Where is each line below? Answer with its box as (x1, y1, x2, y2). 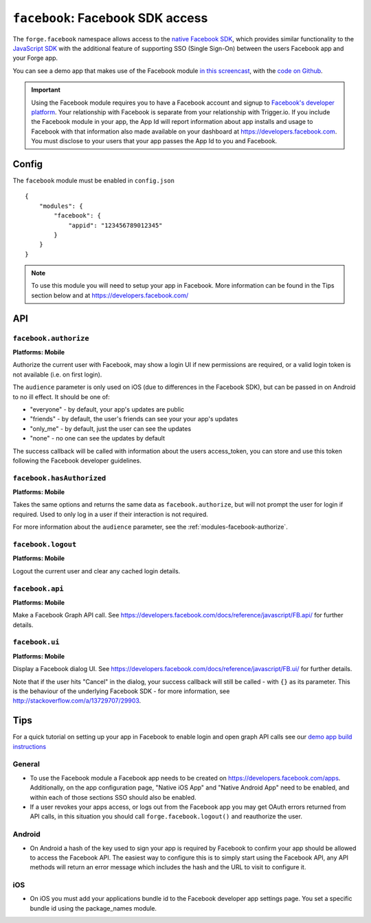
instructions (12, 742, 47, 750)
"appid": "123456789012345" (68, 221, 163, 229)
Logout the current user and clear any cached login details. (12, 566, 181, 575)
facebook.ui (12, 637, 60, 647)
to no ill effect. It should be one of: (12, 392, 110, 401)
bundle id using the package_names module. (30, 904, 157, 912)
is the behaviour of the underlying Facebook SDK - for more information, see (12, 687, 230, 695)
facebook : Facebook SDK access (12, 10, 208, 25)
